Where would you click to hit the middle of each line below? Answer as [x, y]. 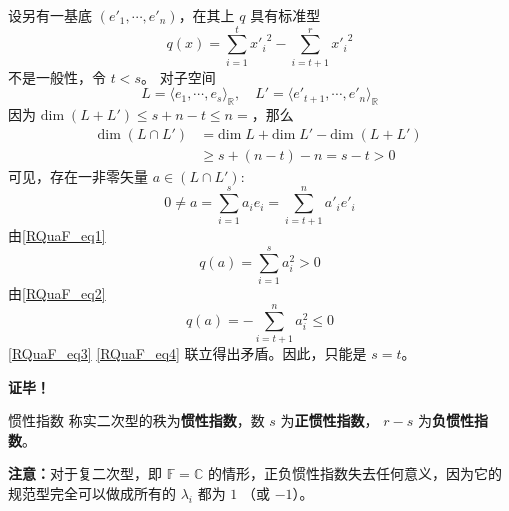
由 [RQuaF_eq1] [57, 235]
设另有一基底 [50, 15]
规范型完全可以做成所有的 [92, 492]
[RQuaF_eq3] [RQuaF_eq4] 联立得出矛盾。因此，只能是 [187, 352]
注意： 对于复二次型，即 [85, 473]
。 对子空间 [178, 76]
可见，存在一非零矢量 [78, 175]
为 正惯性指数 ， [329, 420]
